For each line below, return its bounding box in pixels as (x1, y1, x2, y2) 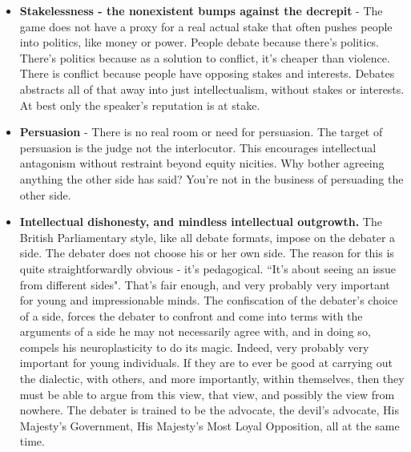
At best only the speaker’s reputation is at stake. (19, 96, 260, 113)
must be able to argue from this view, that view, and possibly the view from (19, 385, 395, 402)
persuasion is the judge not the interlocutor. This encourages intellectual (19, 139, 377, 155)
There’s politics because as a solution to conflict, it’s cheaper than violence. (19, 49, 390, 66)
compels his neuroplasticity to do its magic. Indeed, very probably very (19, 338, 369, 355)
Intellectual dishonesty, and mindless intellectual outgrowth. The (19, 213, 382, 230)
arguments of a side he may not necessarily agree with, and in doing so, (19, 323, 371, 340)
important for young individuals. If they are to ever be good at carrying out (19, 354, 393, 371)
